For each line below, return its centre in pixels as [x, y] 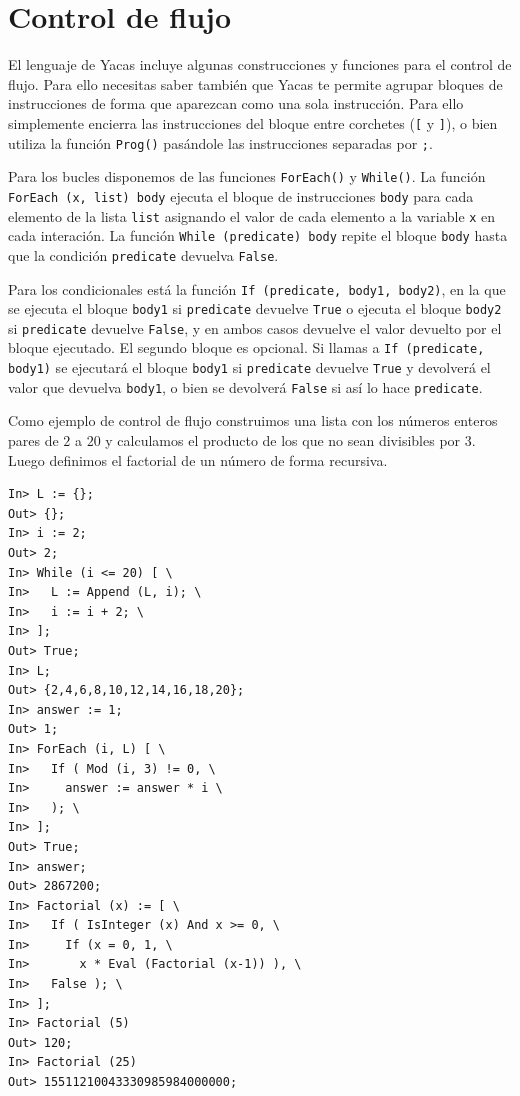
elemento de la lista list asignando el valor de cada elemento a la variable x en [252, 215]
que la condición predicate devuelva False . [143, 254]
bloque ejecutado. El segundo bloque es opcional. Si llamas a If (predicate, [246, 347]
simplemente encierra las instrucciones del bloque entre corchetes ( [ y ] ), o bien [253, 122]
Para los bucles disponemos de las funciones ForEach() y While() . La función [247, 176]
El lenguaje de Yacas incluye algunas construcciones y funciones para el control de [260, 64]
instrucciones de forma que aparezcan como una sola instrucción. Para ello [236, 103]
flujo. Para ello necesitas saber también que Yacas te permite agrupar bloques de [255, 83]
